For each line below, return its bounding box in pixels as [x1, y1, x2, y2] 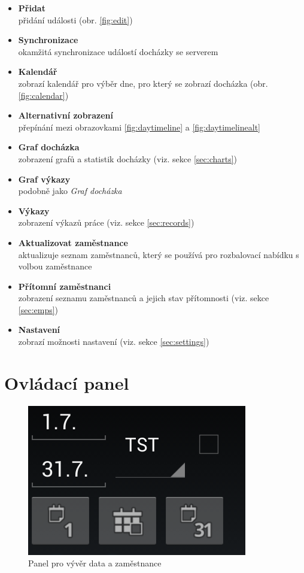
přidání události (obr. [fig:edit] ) [18, 13, 133, 26]
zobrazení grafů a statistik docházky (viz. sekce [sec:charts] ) [18, 152, 238, 165]
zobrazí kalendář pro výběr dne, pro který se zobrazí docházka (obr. [18, 77, 268, 89]
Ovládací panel [4, 370, 129, 395]
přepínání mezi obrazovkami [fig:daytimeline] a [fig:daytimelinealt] [18, 120, 260, 133]
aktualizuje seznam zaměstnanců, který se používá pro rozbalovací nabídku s [18, 248, 299, 260]
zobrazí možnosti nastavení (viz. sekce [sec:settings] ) [18, 335, 209, 348]
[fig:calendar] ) [18, 89, 69, 101]
